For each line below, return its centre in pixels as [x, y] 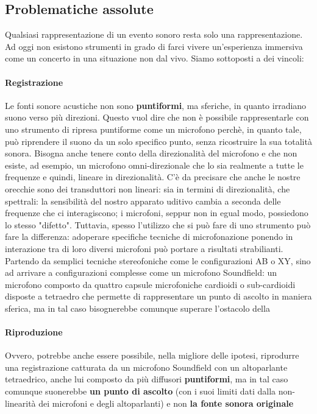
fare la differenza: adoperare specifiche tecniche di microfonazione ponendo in [149, 237]
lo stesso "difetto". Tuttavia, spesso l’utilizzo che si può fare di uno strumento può [158, 224]
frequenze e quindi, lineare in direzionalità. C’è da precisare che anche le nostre [153, 177]
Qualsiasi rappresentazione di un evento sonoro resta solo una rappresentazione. [154, 34]
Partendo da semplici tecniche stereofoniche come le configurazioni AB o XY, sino [158, 260]
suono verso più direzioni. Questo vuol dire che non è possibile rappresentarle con [157, 117]
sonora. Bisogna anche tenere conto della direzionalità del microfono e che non [151, 153]
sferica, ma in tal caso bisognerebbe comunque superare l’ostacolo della [137, 308]
